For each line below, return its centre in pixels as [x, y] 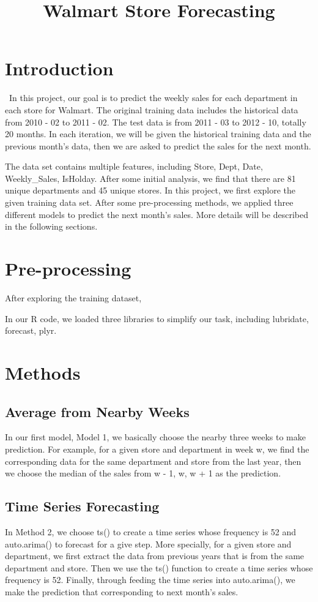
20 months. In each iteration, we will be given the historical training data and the [158, 134]
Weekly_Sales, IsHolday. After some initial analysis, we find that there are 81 [150, 178]
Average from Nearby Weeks [97, 411]
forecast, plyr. [31, 330]
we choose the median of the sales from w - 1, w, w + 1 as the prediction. [143, 473]
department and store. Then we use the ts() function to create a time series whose [159, 567]
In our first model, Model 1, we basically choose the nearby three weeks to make [155, 437]
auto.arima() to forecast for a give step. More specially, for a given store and [148, 544]
